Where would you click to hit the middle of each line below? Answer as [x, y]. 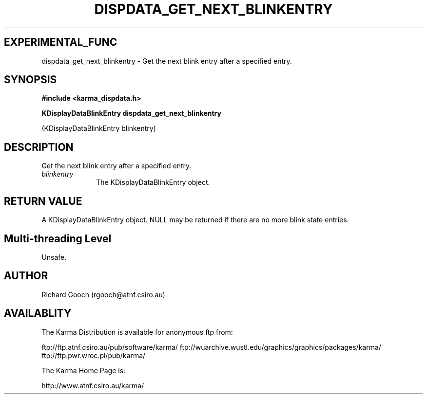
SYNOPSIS [30, 80]
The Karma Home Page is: [84, 370]
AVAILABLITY [38, 313]
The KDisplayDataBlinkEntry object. [153, 182]
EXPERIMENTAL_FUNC [61, 42]
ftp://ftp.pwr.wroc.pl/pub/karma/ [94, 355]
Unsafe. [54, 257]
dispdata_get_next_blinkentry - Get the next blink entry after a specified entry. [167, 61]
